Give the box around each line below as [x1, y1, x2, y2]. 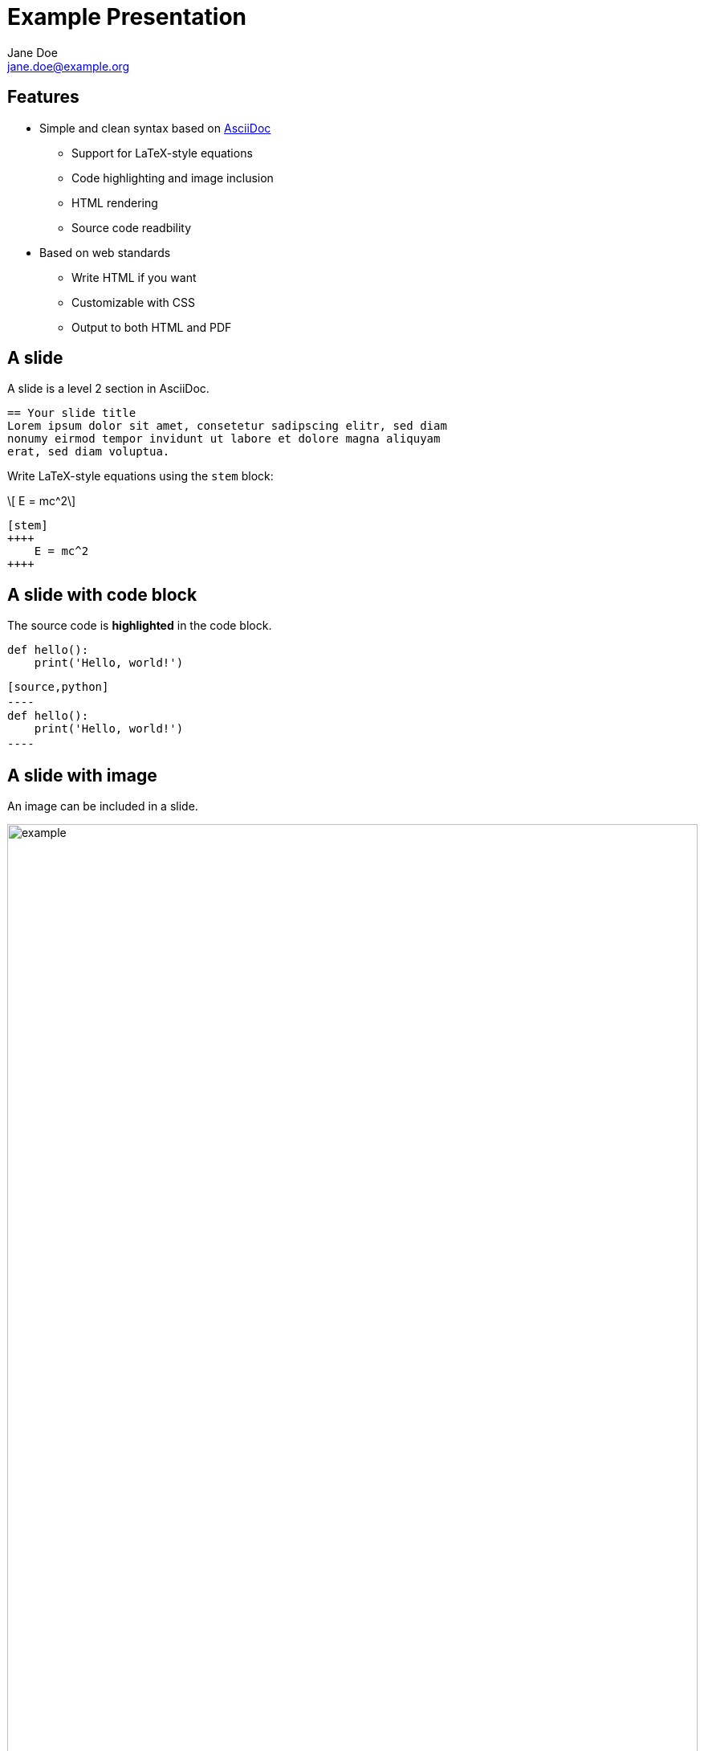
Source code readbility [71, 220, 192, 235]
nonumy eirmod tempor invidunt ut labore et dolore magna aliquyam [7, 432, 441, 446]
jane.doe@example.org [7, 59, 130, 73]
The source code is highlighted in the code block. [7, 618, 272, 633]
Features [7, 87, 79, 108]
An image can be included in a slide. [7, 799, 198, 814]
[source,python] [7, 680, 109, 694]
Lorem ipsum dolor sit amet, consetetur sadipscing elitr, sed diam [7, 419, 447, 433]
